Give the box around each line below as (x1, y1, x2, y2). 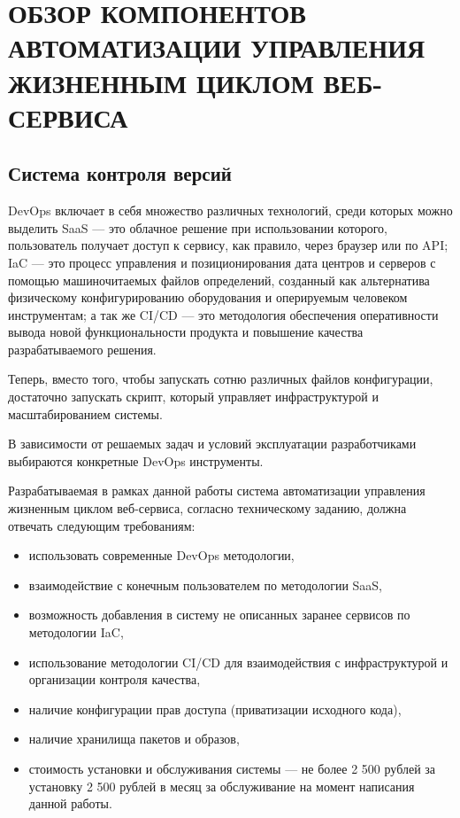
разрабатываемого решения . (8, 339, 157, 358)
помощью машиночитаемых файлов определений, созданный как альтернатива (8, 270, 430, 289)
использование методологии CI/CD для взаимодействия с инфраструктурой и (28, 652, 448, 671)
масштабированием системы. (8, 404, 163, 423)
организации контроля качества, (28, 670, 201, 689)
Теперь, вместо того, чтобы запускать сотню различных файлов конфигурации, (8, 370, 433, 388)
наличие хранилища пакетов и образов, (28, 729, 240, 748)
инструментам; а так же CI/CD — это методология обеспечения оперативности (8, 305, 439, 323)
